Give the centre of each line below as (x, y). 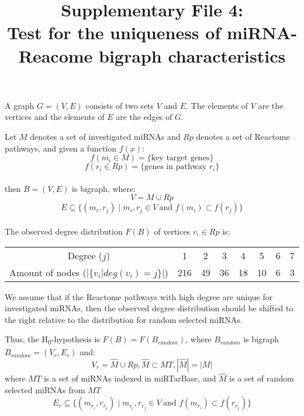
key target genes (180, 158)
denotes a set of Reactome (243, 136)
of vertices (172, 231)
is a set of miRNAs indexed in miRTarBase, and (130, 378)
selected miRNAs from (45, 389)
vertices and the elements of (55, 117)
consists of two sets (120, 105)
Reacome (56, 55)
